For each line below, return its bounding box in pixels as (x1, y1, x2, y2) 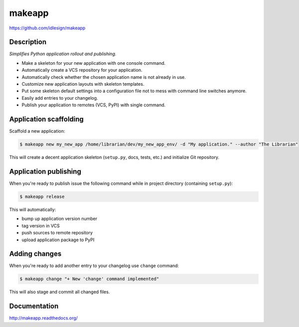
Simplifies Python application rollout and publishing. (9, 51, 117, 57)
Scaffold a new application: (9, 128, 65, 134)
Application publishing (9, 167, 82, 175)
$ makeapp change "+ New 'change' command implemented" (19, 276, 159, 282)
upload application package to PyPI (21, 237, 95, 243)
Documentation (9, 302, 59, 311)
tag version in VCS (21, 222, 60, 229)
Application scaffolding (9, 115, 84, 123)
